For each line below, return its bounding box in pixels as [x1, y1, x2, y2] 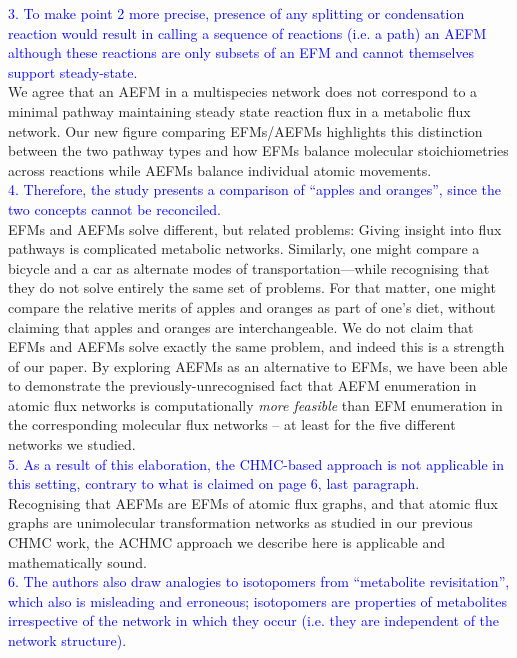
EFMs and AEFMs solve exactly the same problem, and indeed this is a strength [8, 336, 505, 357]
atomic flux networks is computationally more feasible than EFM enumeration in [8, 394, 503, 415]
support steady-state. [8, 61, 138, 82]
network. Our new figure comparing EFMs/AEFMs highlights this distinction [8, 120, 483, 141]
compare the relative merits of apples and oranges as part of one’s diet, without [8, 296, 496, 317]
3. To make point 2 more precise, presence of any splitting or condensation [8, 3, 465, 23]
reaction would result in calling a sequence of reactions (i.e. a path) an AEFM [8, 22, 487, 43]
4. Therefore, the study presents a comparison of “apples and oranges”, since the [8, 179, 502, 200]
